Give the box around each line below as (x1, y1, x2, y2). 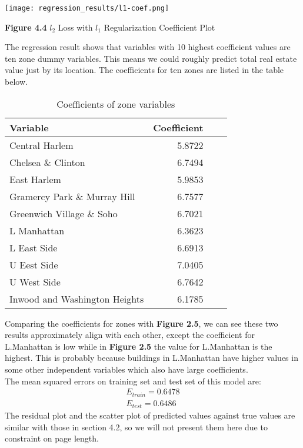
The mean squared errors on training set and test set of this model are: (5, 374, 261, 387)
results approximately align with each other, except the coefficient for (5, 328, 255, 341)
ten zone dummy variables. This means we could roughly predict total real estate (5, 52, 297, 64)
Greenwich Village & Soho (9, 206, 118, 220)
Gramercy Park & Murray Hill (9, 189, 135, 203)
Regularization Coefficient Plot (104, 21, 215, 33)
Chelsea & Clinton (9, 155, 85, 169)
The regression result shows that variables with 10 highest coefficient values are (5, 41, 291, 53)
